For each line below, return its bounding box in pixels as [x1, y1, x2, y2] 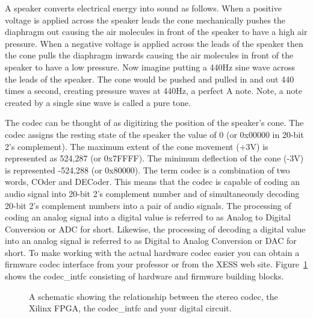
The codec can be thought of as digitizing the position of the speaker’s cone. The [5, 116, 304, 129]
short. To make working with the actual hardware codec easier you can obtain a [5, 246, 300, 258]
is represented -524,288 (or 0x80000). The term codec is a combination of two [5, 163, 290, 176]
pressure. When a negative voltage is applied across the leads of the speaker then [5, 37, 303, 49]
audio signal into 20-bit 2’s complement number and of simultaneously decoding [5, 187, 300, 199]
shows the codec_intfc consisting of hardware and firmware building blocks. [5, 270, 284, 282]
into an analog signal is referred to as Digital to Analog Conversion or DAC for [5, 234, 297, 247]
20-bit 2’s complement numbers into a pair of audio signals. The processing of [5, 199, 291, 211]
